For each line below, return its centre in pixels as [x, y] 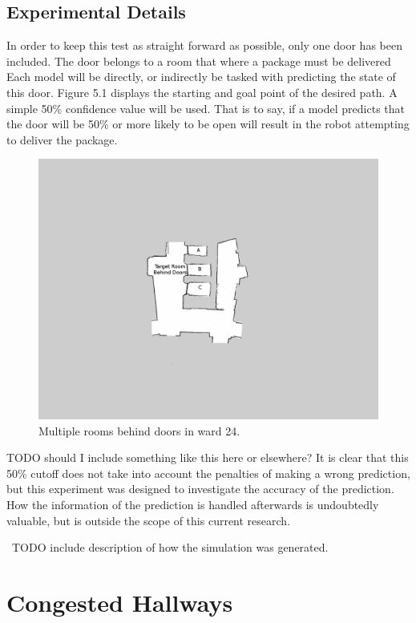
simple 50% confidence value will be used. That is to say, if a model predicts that [206, 108]
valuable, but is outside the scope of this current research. [149, 520]
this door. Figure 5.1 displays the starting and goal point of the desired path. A [202, 92]
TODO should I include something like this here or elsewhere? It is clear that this [208, 457]
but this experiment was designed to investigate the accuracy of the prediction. [200, 489]
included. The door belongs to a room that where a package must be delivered [199, 61]
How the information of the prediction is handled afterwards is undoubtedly [193, 504]
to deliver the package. [62, 139]
